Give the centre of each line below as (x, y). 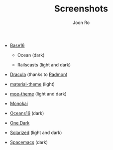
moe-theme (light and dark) (38, 93)
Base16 (17, 45)
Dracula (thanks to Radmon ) (39, 74)
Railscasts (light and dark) (44, 64)
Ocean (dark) (31, 55)
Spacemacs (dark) (29, 142)
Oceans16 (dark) (27, 113)
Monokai (19, 103)
